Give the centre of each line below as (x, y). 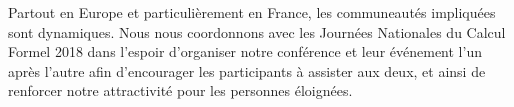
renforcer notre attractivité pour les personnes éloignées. (180, 90)
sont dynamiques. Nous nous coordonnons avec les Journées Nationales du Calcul (257, 31)
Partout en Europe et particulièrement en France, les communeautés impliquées (252, 12)
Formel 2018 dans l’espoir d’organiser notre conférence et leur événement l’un (245, 51)
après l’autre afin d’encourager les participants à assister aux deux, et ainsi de (247, 70)
